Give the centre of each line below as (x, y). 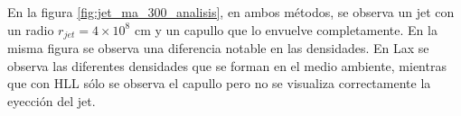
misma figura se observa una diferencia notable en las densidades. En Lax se (218, 48)
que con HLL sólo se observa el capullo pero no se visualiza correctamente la (219, 83)
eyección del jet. (52, 100)
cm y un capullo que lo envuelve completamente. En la (286, 29)
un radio (31, 29)
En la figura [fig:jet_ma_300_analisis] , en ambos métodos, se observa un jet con (231, 12)
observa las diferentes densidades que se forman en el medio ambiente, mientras (227, 65)
